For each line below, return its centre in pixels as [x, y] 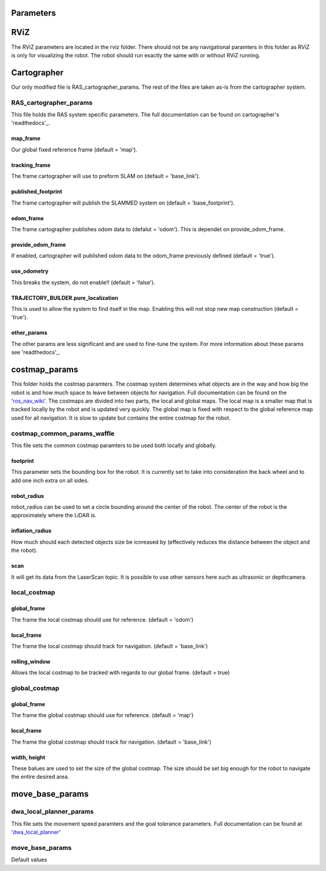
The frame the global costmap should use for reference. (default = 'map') [102, 715]
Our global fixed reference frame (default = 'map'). [74, 149]
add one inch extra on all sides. [50, 480]
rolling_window [31, 662]
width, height [28, 757]
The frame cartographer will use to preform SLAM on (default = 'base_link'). [106, 176]
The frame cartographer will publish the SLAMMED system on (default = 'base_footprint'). [123, 203]
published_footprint [37, 192]
